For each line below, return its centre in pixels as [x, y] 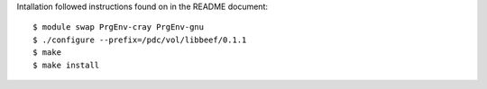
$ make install [66, 65]
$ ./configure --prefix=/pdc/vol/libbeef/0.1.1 [140, 40]
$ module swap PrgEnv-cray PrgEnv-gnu [119, 27]
